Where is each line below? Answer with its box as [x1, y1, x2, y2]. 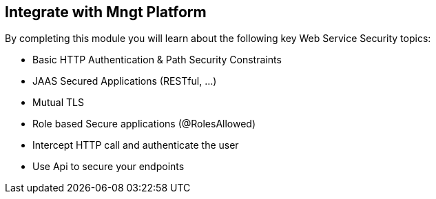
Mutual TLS [32, 96, 84, 109]
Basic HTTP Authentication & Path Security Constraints [32, 54, 282, 66]
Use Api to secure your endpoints [32, 160, 185, 173]
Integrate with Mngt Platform [5, 3, 207, 21]
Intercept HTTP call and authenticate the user [32, 139, 239, 151]
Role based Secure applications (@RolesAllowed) [32, 118, 256, 130]
